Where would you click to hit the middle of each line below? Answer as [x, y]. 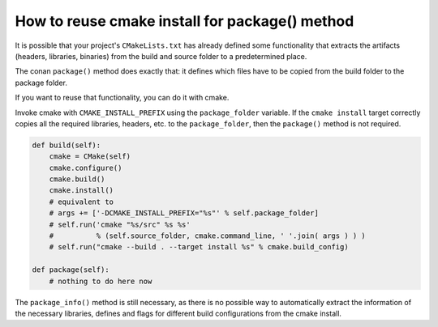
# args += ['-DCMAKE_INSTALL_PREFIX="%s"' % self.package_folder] [184, 213]
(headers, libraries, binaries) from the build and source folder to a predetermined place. [161, 56]
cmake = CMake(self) [90, 157]
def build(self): [67, 145]
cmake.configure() [86, 168]
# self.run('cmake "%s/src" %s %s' [120, 224]
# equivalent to [81, 202]
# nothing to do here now [101, 281]
